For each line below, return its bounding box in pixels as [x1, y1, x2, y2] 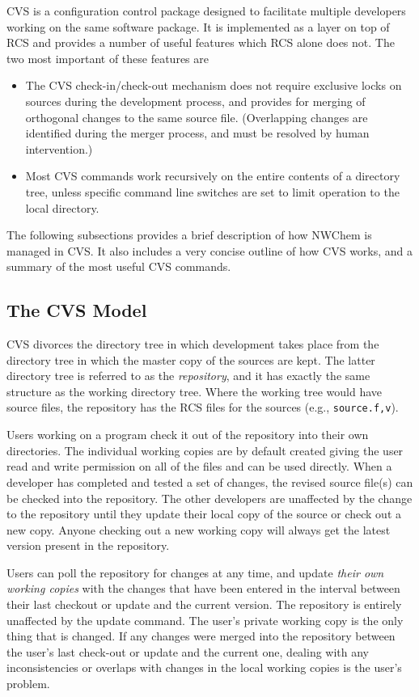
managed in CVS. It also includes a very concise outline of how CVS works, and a [6, 242, 413, 259]
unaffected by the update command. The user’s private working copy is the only [6, 611, 404, 628]
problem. [6, 675, 50, 692]
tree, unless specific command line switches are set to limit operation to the [25, 183, 400, 200]
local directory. [25, 199, 99, 216]
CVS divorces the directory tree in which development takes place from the [6, 336, 379, 353]
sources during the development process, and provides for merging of [25, 92, 366, 109]
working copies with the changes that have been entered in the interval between [6, 580, 400, 597]
